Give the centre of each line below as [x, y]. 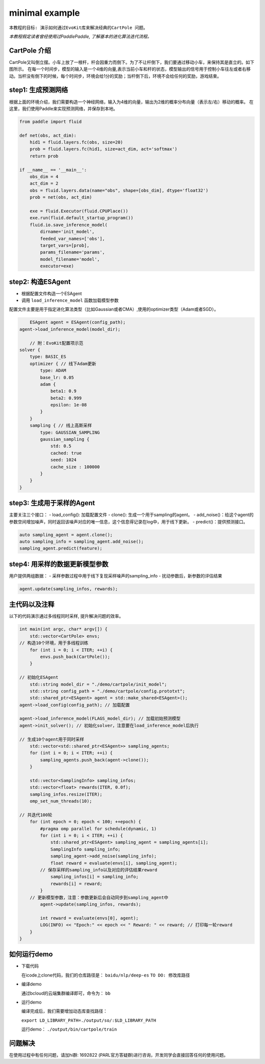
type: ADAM [53, 371]
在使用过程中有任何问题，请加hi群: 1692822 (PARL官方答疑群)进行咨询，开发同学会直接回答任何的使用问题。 [119, 1055]
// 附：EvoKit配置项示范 [56, 343]
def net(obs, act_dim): [48, 135]
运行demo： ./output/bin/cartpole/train [69, 1029]
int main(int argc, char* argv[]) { [64, 629]
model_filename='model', [70, 259]
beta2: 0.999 [66, 398]
